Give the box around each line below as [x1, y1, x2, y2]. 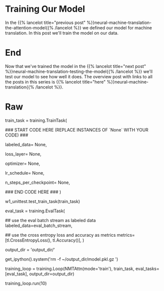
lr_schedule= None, [5, 170, 45, 176]
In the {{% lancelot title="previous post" [5, 20, 86, 25]
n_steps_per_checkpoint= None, [5, 179, 70, 185]
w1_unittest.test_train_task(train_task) [5, 198, 80, 204]
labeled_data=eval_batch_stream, [5, 223, 72, 228]
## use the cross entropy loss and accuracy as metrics [5, 232, 116, 238]
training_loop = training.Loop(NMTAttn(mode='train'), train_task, [5, 266, 135, 271]
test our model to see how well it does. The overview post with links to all [5, 73, 153, 79]
